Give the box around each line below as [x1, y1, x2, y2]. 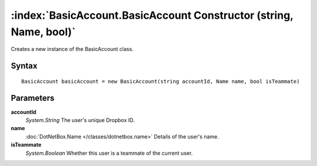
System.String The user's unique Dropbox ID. [25, 117, 135, 124]
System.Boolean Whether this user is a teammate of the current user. [25, 150, 193, 157]
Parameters [11, 93, 55, 103]
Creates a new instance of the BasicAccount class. [11, 46, 134, 53]
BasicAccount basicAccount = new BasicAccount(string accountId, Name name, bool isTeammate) [21, 78, 300, 84]
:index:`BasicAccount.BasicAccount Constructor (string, [11, 9, 294, 22]
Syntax [11, 61, 38, 71]
